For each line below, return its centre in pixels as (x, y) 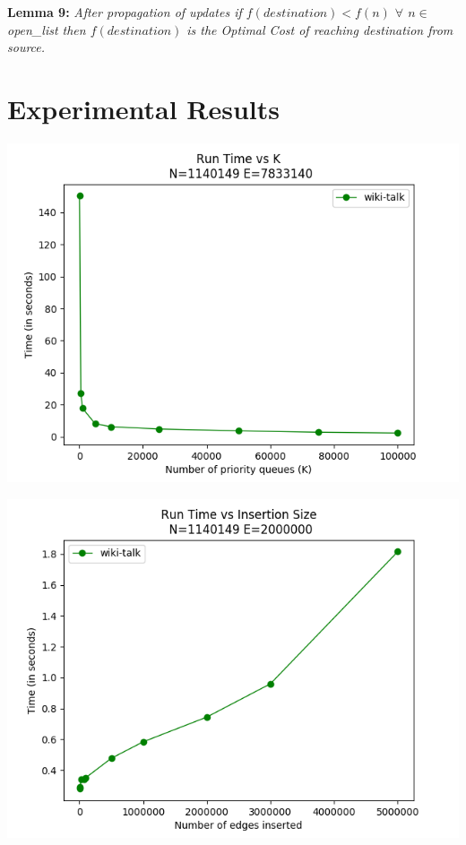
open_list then (47, 29)
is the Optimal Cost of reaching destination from (320, 29)
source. (26, 47)
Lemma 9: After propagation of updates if (125, 12)
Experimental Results (143, 108)
